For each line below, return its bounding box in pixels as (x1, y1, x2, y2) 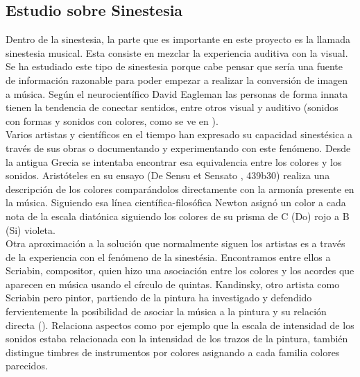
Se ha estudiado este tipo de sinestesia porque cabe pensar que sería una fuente (6, 59, 343, 74)
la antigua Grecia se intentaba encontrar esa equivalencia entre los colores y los (6, 154, 342, 169)
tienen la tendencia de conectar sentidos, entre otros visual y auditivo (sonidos (6, 100, 338, 115)
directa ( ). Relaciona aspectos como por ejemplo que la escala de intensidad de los (6, 317, 354, 332)
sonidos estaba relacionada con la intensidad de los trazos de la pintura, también (6, 331, 348, 346)
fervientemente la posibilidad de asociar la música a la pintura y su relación (6, 304, 327, 319)
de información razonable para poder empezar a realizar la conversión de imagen (6, 72, 348, 87)
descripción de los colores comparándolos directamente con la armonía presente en (6, 181, 354, 196)
